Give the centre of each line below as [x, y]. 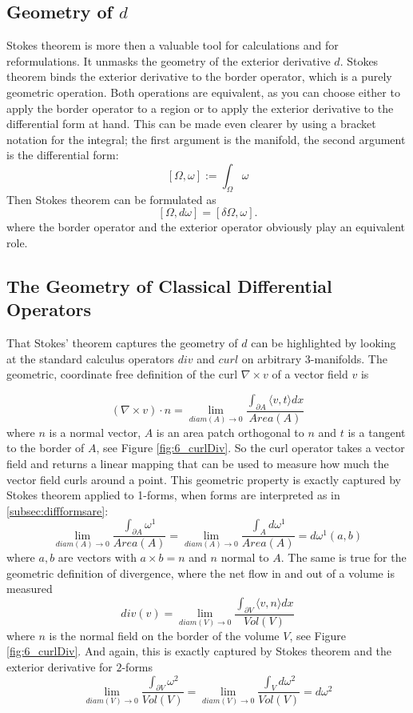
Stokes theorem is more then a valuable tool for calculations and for [173, 45]
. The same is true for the [344, 557]
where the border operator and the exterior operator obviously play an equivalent [206, 227]
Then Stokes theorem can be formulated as [111, 199]
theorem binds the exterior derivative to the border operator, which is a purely [199, 76]
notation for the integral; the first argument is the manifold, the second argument [206, 139]
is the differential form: [63, 155]
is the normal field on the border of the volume [164, 635]
